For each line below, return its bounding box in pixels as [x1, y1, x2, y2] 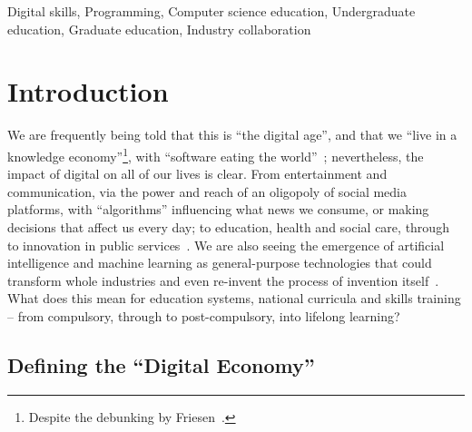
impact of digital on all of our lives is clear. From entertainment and [7, 164, 388, 183]
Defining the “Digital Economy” [7, 350, 315, 378]
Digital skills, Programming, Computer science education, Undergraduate [7, 2, 416, 20]
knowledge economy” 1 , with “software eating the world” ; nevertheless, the [7, 143, 424, 165]
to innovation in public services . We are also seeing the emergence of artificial [7, 235, 445, 254]
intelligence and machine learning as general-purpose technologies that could [7, 253, 432, 272]
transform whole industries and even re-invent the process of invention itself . [7, 270, 439, 290]
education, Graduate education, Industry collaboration [7, 19, 311, 38]
